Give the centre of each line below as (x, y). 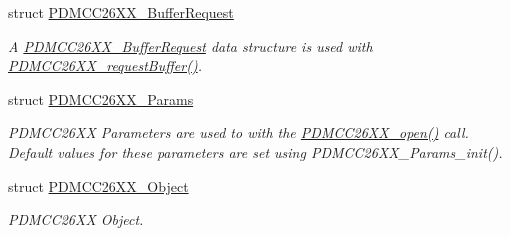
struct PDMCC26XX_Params (101, 98)
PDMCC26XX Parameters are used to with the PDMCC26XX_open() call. (238, 132)
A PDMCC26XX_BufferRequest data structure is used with (190, 45)
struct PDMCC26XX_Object (98, 185)
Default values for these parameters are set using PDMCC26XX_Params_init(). (255, 151)
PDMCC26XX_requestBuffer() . (105, 65)
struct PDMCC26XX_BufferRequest (121, 12)
